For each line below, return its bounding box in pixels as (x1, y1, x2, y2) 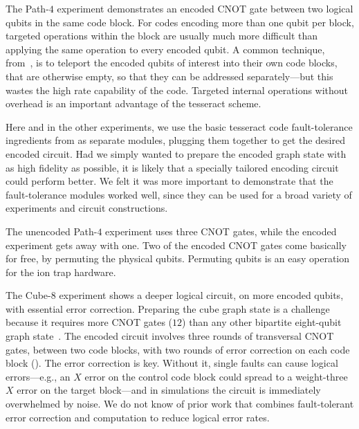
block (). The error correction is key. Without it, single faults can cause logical (6, 356, 338, 370)
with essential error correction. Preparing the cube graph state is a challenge (6, 301, 330, 316)
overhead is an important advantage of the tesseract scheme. (6, 96, 261, 111)
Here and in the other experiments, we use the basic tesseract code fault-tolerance (6, 119, 353, 134)
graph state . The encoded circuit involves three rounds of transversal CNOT (6, 329, 334, 343)
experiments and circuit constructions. (6, 201, 168, 215)
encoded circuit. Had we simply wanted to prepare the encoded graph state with (6, 146, 347, 161)
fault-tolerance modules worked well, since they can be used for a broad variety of (6, 187, 352, 201)
